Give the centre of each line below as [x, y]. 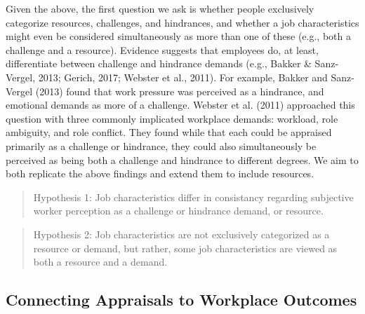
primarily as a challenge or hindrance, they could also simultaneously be [161, 145]
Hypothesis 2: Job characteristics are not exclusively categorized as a [181, 234]
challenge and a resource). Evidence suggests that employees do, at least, [162, 49]
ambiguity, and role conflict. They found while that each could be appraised [169, 132]
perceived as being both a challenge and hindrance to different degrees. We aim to [182, 159]
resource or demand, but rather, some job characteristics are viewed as [185, 248]
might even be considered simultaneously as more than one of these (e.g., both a [178, 36]
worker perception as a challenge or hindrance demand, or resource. [178, 211]
